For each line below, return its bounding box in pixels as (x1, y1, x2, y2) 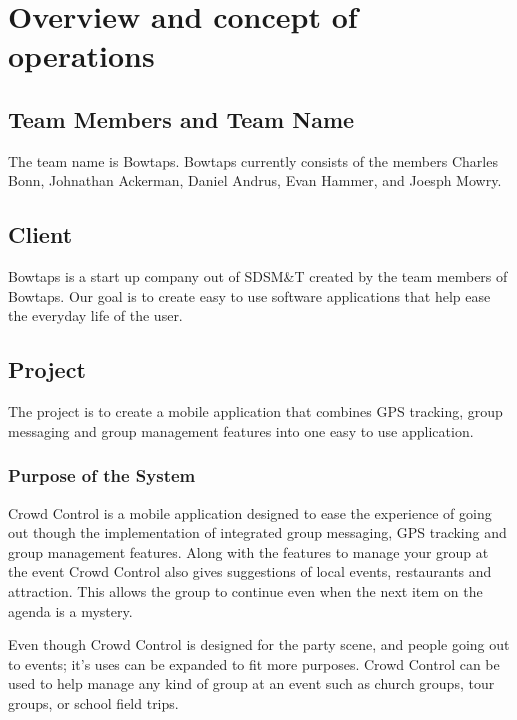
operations (8, 35, 155, 76)
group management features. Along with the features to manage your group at (8, 541, 489, 562)
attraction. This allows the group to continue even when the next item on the (8, 580, 483, 601)
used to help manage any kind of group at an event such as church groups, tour (8, 673, 495, 694)
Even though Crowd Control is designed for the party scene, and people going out (8, 634, 510, 655)
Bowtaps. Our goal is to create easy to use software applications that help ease (8, 285, 491, 306)
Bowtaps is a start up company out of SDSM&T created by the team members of (8, 266, 508, 287)
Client (8, 219, 73, 250)
